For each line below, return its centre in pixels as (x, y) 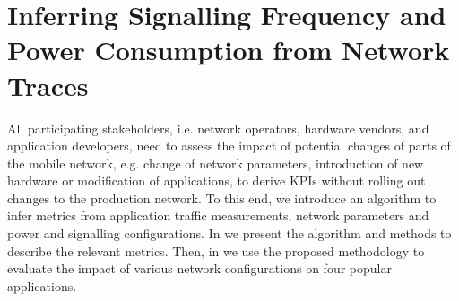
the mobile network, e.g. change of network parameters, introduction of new (216, 163)
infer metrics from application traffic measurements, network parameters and (218, 215)
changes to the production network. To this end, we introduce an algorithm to (222, 198)
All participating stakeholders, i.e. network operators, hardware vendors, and (218, 128)
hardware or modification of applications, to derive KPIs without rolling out (217, 181)
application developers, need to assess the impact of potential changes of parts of (229, 146)
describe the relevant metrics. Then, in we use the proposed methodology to (216, 250)
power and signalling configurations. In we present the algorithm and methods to (229, 233)
